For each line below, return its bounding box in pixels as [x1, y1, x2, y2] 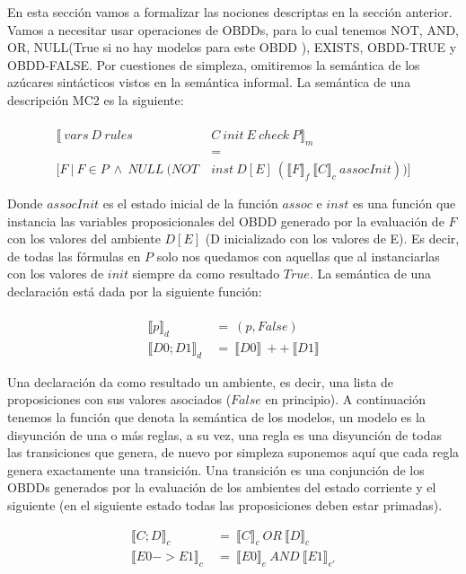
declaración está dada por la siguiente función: [7, 282, 262, 301]
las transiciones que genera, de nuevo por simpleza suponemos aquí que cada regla [7, 443, 460, 462]
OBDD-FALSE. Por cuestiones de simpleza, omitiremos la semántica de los [7, 55, 420, 74]
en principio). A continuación [265, 390, 426, 409]
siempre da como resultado [132, 264, 280, 283]
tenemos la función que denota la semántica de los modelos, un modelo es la [7, 408, 426, 427]
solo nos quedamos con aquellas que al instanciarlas [156, 246, 440, 265]
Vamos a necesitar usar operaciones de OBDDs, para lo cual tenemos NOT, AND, [7, 20, 460, 39]
